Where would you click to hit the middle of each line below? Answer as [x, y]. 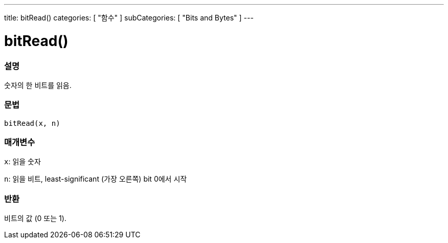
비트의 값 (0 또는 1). [35, 218]
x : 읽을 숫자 [23, 162]
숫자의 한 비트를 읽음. [38, 85]
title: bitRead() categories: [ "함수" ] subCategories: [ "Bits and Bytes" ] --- [129, 18]
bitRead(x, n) [32, 123]
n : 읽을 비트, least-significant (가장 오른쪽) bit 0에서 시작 [96, 179]
